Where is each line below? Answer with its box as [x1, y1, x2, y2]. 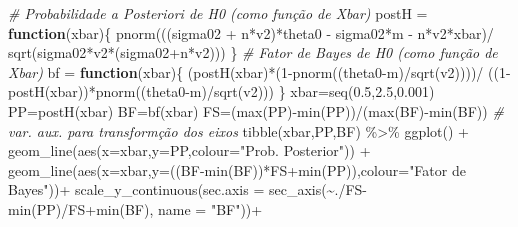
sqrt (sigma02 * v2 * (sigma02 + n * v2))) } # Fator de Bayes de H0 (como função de [8, 42, 498, 63]
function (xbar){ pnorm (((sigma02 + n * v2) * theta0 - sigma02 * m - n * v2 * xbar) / [8, 22, 494, 43]
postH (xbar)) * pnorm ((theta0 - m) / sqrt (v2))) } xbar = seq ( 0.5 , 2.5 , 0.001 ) [8, 81, 435, 102]
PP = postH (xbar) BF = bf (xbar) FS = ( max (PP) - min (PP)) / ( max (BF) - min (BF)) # [8, 100, 504, 121]
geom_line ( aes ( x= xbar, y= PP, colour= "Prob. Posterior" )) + [8, 140, 371, 161]
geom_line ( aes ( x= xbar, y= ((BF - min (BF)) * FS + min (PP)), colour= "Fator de [8, 159, 466, 180]
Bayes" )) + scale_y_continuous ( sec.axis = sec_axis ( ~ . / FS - [8, 179, 367, 200]
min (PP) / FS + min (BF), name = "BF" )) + [8, 198, 263, 219]
